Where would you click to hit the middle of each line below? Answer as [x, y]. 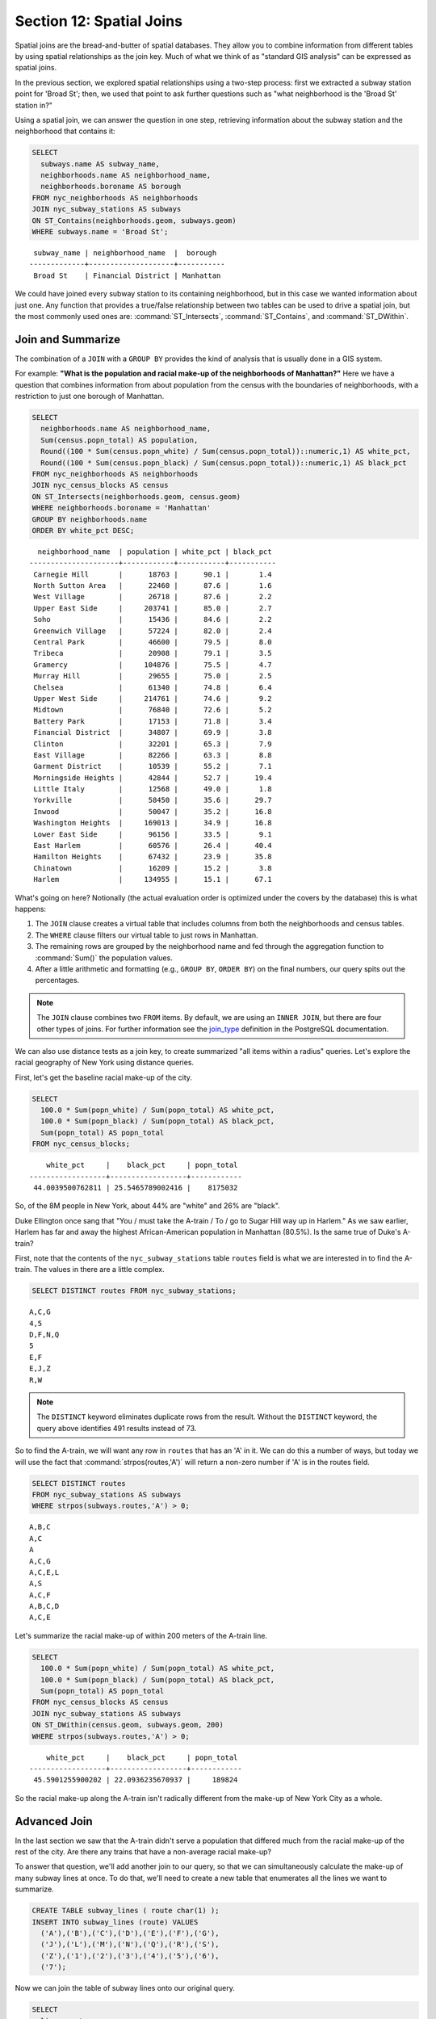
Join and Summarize [68, 339]
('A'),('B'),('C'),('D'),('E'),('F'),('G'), [130, 1933]
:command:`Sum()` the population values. [104, 958]
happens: [31, 909]
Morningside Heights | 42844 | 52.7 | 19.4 [153, 778]
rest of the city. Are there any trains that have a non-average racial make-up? [143, 1852]
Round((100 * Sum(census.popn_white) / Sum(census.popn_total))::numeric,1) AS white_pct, [226, 451]
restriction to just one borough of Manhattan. [90, 397]
